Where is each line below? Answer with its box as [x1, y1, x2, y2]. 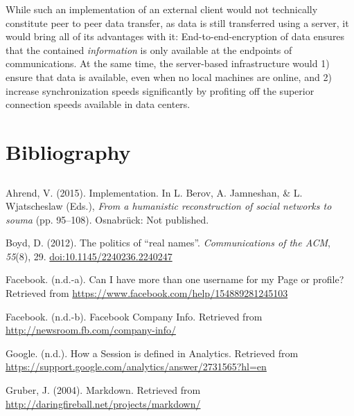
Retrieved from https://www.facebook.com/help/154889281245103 [6, 286, 288, 300]
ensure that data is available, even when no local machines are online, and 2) [6, 69, 332, 84]
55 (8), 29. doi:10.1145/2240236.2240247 [6, 248, 172, 263]
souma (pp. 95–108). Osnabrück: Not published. [6, 212, 209, 226]
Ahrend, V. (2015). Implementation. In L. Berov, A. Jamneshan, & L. [6, 185, 303, 199]
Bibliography [6, 137, 131, 165]
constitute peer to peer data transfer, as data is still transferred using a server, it [6, 15, 349, 30]
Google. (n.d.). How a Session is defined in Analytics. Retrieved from [6, 345, 299, 360]
